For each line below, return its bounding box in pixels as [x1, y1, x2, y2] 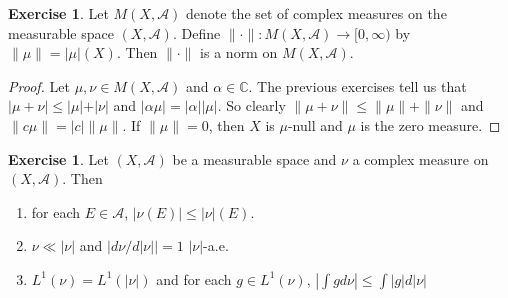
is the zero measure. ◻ [360, 114, 501, 135]
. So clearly [217, 95, 286, 116]
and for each [156, 268, 232, 289]
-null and [287, 114, 343, 135]
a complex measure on [352, 148, 489, 169]
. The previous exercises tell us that [248, 75, 467, 96]
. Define [172, 22, 221, 43]
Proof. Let [8, 75, 70, 96]
